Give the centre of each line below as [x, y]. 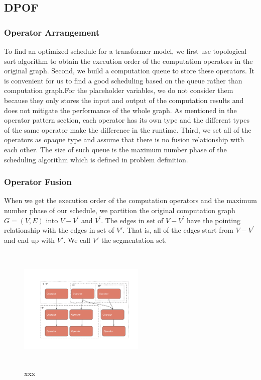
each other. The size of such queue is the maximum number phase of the [115, 149]
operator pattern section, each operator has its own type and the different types [127, 120]
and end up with [30, 240]
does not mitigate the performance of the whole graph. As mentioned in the [120, 110]
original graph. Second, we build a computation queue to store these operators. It [129, 71]
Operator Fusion [38, 182]
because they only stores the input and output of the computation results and [124, 100]
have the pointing [213, 220]
